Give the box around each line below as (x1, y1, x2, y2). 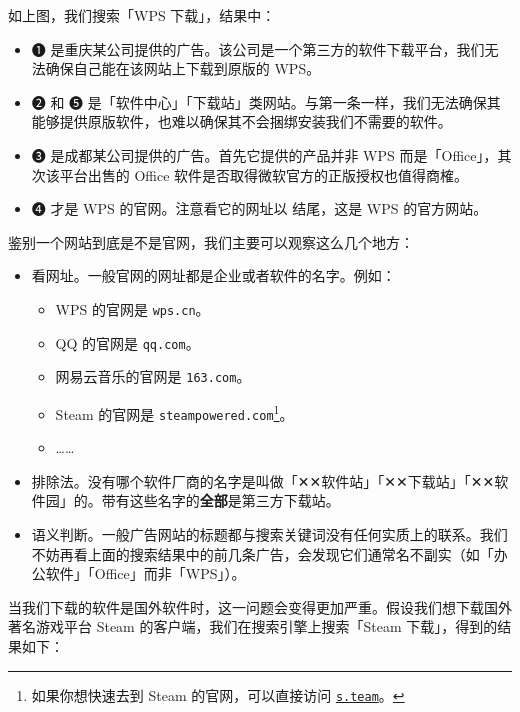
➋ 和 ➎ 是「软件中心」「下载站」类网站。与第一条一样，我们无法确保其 (31, 91, 501, 112)
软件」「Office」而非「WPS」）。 (45, 563, 246, 584)
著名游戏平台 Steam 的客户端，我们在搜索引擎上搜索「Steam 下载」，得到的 (8, 616, 498, 637)
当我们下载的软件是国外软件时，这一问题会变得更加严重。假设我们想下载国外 (8, 596, 512, 617)
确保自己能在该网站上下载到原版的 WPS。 (45, 58, 321, 79)
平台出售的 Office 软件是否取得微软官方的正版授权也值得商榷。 (59, 164, 469, 185)
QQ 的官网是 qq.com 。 (55, 332, 200, 353)
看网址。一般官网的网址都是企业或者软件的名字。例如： (31, 265, 396, 286)
